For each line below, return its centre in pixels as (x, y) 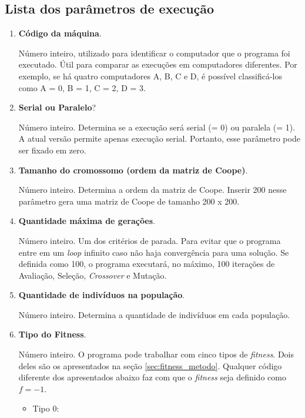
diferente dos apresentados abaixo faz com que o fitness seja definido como (152, 377)
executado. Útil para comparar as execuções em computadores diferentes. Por (158, 64)
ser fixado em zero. (52, 150)
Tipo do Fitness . (52, 334)
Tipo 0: (46, 408)
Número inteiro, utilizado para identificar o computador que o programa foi (154, 53)
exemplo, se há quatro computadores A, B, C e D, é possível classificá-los (150, 76)
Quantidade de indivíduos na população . (102, 295)
